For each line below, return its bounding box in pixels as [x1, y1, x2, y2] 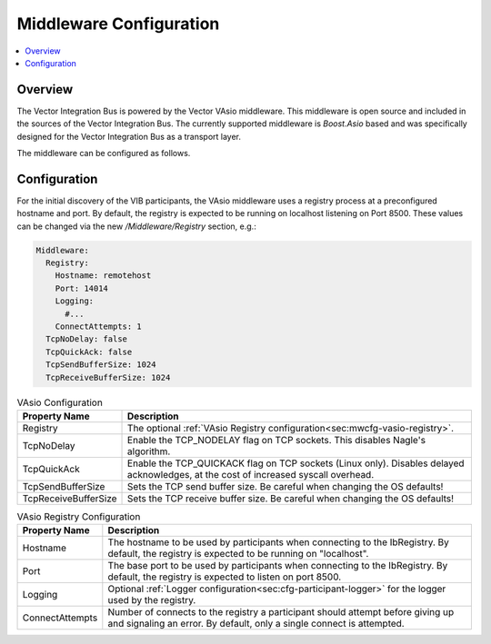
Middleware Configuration [16, 14, 220, 34]
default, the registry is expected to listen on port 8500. [107, 570, 342, 583]
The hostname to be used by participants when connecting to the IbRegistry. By [107, 536, 449, 549]
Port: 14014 [55, 282, 109, 293]
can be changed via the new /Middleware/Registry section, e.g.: [16, 221, 256, 232]
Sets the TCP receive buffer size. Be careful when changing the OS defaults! [127, 491, 455, 504]
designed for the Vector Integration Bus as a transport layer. [16, 131, 241, 142]
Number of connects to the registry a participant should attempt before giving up [107, 606, 455, 619]
